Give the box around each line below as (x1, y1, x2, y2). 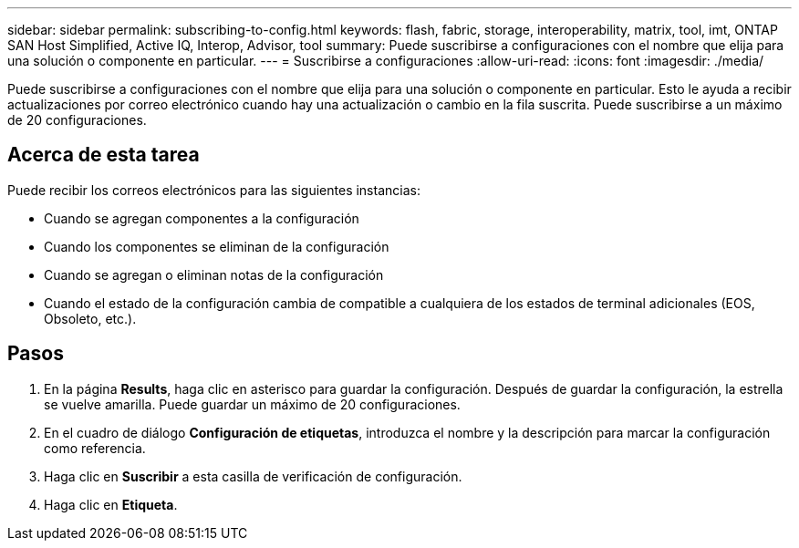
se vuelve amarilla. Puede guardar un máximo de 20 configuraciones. (44, 396, 461, 412)
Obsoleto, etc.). (44, 310, 137, 326)
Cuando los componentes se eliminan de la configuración (44, 238, 389, 254)
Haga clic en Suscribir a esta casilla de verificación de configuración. (44, 468, 462, 484)
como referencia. (44, 439, 146, 456)
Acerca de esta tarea (7, 143, 200, 167)
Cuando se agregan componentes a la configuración (44, 210, 359, 226)
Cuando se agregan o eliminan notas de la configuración (44, 266, 384, 283)
